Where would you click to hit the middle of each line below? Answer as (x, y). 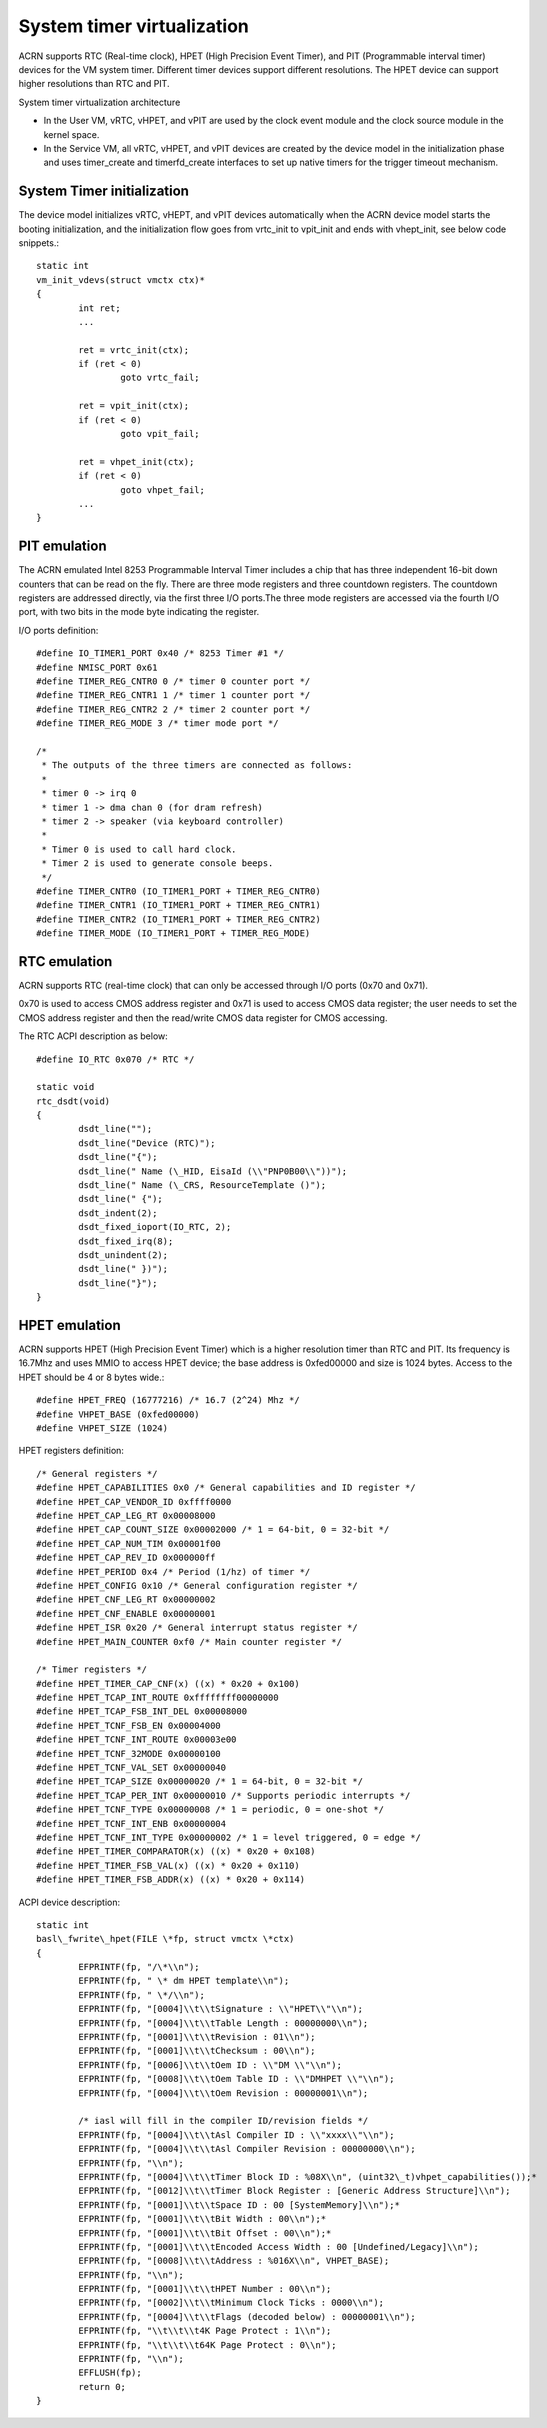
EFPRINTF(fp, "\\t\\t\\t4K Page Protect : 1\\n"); (205, 2331)
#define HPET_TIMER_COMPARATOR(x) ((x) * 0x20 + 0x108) (176, 1851)
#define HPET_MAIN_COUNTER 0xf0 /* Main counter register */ (189, 1641)
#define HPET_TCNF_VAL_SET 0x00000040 (131, 1768)
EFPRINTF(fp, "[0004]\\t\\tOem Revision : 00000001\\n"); (223, 2093)
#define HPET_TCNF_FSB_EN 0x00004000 (129, 1725)
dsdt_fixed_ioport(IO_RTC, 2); (155, 1227)
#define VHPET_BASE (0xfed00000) (118, 1414)
